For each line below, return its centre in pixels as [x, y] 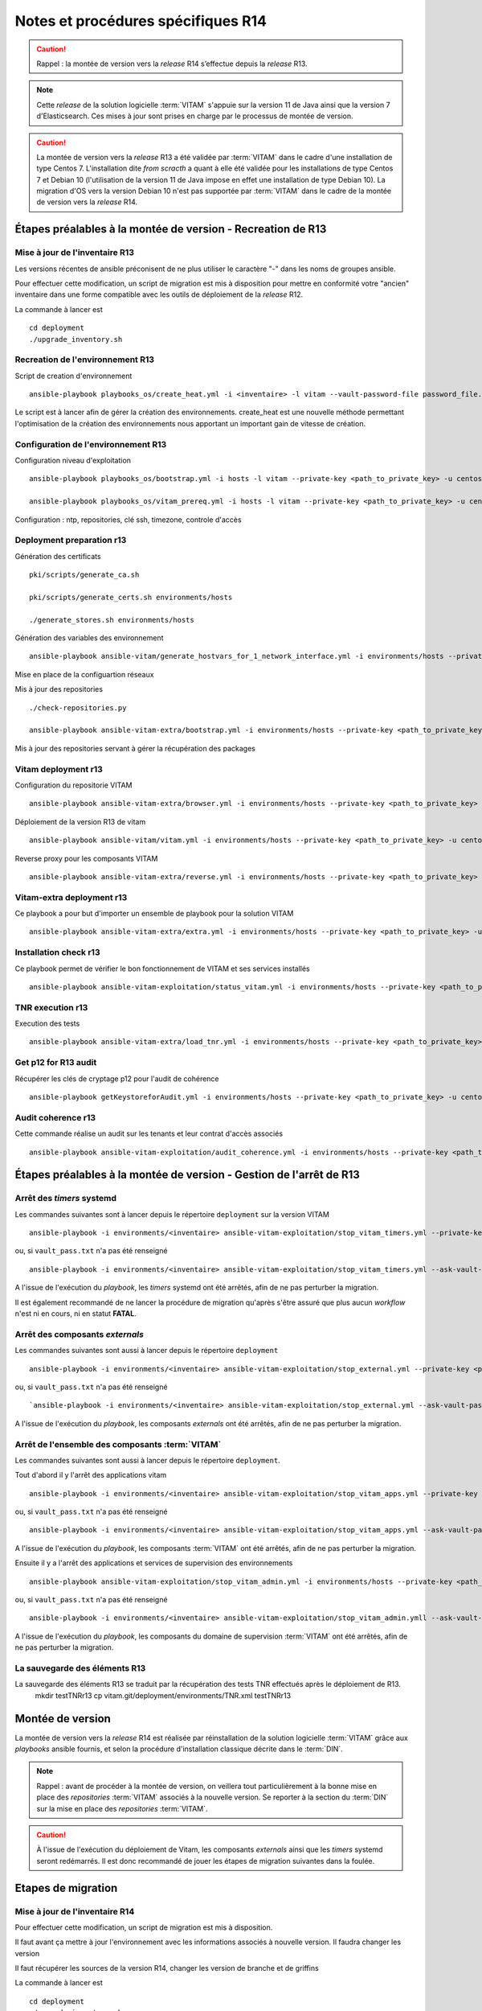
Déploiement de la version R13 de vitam [80, 821]
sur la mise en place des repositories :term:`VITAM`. [122, 1808]
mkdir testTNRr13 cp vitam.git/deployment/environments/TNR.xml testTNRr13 [163, 1695]
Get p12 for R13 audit [56, 1063]
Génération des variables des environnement [89, 638]
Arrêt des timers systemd [65, 1199]
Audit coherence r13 [55, 1117]
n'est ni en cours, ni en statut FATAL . [76, 1314]
